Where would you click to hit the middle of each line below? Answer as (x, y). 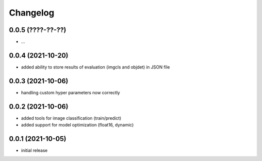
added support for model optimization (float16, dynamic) (77, 125)
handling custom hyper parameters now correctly (71, 92)
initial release (34, 150)
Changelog (32, 13)
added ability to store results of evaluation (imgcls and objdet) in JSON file (95, 67)
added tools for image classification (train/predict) (71, 118)
